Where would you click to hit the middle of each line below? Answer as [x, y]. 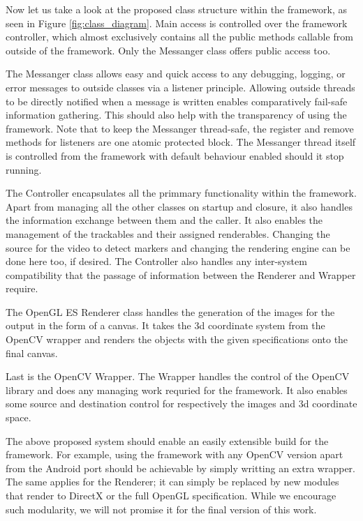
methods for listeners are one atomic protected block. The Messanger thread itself [181, 142]
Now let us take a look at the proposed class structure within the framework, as [177, 9]
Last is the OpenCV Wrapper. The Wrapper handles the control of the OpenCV [178, 376]
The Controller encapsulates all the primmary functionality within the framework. [181, 193]
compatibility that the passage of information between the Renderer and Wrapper [181, 274]
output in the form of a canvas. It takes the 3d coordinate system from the [165, 325]
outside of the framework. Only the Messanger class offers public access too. [168, 50]
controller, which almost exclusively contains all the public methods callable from [179, 37]
